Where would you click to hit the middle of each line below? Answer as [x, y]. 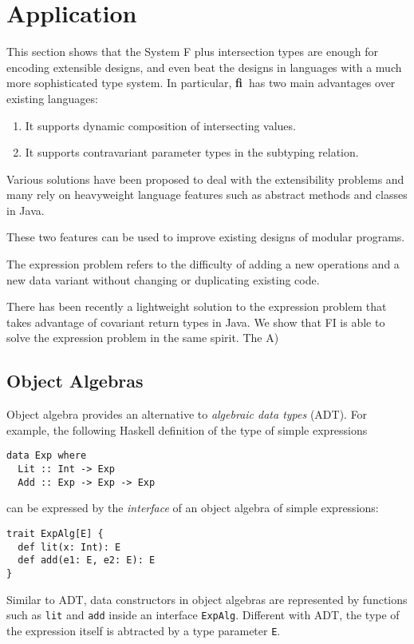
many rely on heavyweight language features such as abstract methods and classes [207, 195]
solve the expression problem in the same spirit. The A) [143, 338]
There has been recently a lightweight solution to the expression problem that [197, 306]
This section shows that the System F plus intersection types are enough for [193, 52]
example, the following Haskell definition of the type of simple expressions [187, 429]
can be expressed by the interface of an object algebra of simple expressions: [193, 508]
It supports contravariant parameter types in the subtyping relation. [192, 152]
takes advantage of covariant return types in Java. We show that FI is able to [196, 322]
